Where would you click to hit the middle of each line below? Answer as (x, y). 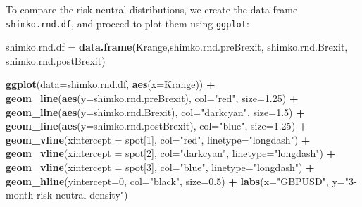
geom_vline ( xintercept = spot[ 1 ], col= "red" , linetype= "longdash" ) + (158, 139)
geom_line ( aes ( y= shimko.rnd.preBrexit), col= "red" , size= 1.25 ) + (152, 98)
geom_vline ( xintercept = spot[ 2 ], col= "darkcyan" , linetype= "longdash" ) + (171, 153)
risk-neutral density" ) (82, 195)
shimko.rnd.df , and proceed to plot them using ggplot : (127, 23)
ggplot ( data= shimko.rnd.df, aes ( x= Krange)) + (111, 84)
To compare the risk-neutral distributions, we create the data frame (152, 9)
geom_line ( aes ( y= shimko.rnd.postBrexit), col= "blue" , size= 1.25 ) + (157, 126)
